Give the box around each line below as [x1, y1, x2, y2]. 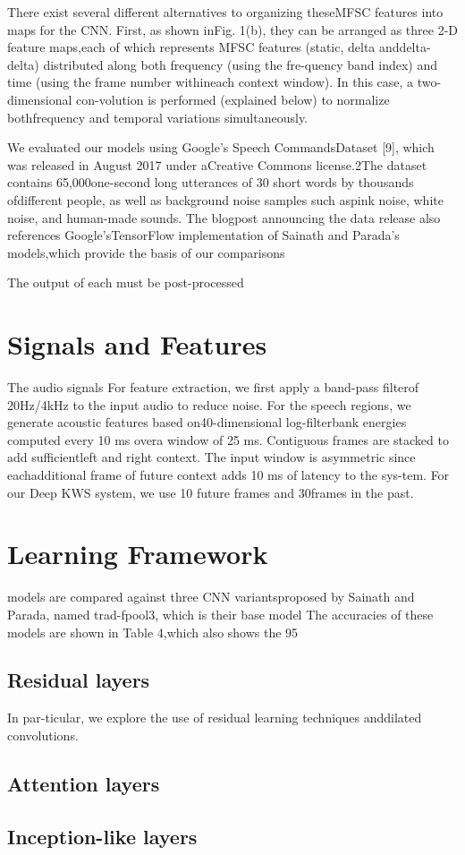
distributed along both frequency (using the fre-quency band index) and [43, 55, 438, 73]
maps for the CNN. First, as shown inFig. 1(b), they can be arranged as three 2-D [7, 20, 458, 38]
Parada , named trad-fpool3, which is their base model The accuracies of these [7, 604, 434, 623]
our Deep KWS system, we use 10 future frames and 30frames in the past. [7, 483, 414, 501]
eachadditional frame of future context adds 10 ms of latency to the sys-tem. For [7, 466, 450, 483]
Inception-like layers [7, 822, 198, 850]
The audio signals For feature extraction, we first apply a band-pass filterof [7, 378, 419, 397]
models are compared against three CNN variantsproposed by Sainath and [7, 587, 415, 606]
